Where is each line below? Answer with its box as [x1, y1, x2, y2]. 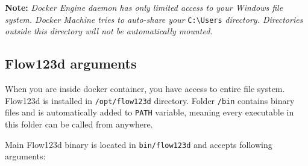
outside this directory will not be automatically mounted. [5, 25, 213, 37]
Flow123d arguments [5, 54, 137, 73]
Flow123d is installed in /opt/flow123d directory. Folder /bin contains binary [5, 94, 295, 106]
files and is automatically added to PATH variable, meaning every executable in [5, 106, 294, 118]
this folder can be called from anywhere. [5, 117, 153, 130]
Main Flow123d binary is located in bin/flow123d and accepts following [5, 138, 272, 150]
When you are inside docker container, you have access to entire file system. [5, 82, 285, 95]
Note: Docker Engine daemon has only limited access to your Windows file [5, 1, 283, 13]
